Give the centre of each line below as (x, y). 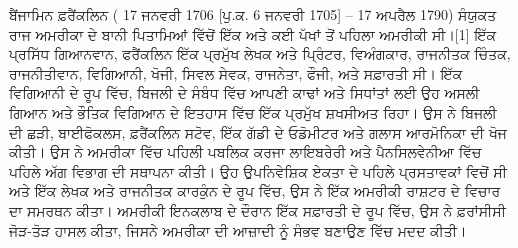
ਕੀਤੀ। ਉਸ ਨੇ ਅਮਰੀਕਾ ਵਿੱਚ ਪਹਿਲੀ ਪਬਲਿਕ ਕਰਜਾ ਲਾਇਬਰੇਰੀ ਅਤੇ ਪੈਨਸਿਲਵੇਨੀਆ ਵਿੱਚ (245, 151)
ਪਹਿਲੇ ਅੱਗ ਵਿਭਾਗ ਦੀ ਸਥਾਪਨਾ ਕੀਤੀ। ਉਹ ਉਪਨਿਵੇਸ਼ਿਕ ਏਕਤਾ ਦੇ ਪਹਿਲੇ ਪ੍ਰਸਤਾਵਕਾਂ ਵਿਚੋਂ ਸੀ (258, 170)
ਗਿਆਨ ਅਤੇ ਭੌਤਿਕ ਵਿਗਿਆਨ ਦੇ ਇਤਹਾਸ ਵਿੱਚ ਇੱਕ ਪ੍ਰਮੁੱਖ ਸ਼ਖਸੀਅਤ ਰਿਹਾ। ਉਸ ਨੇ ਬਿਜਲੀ (253, 111)
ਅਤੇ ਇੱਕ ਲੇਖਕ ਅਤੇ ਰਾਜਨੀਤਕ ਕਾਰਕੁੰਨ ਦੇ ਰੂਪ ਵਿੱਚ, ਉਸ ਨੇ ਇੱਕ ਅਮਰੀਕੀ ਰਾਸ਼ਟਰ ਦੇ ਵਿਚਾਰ (255, 190)
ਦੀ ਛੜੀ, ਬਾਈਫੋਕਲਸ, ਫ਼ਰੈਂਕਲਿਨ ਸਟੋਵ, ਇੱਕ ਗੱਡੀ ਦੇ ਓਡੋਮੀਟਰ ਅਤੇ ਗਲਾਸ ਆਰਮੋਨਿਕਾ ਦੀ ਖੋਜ (258, 131)
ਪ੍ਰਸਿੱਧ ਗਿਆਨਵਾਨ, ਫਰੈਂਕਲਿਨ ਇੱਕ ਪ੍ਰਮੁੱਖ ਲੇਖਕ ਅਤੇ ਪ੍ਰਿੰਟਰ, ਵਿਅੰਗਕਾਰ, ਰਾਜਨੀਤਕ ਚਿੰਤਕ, (260, 53)
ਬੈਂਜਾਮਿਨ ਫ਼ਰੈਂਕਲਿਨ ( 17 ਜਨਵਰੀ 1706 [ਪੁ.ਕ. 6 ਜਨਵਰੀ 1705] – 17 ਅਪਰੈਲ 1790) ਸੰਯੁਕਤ (253, 14)
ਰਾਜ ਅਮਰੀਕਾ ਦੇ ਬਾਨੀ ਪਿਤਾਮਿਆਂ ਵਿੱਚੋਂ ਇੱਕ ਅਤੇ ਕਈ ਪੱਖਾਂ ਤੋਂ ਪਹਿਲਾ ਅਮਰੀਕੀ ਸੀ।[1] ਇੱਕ (253, 33)
